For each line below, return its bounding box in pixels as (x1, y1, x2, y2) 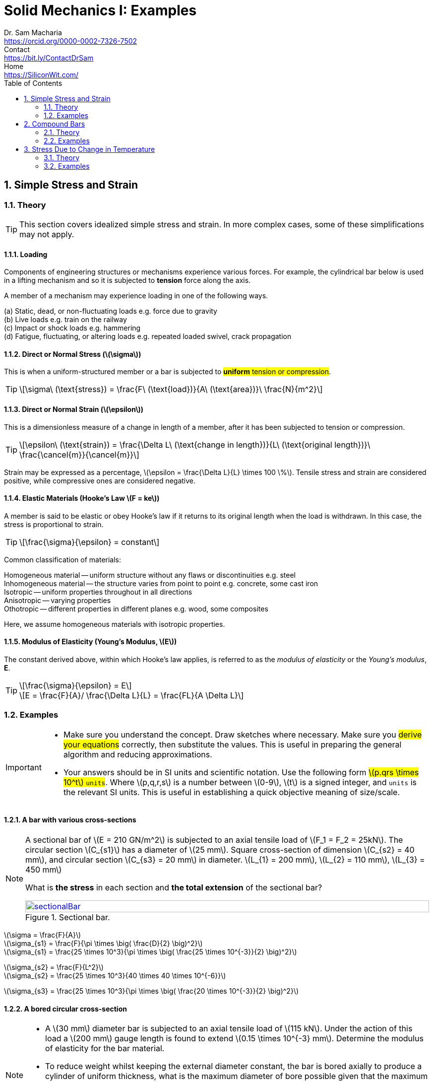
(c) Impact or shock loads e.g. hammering (4, 324, 141, 333)
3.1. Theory (44, 153, 80, 162)
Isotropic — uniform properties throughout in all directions (4, 587, 192, 596)
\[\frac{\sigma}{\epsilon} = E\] (19, 680, 132, 691)
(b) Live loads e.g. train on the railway (4, 315, 127, 324)
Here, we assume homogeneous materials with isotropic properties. (4, 619, 225, 628)
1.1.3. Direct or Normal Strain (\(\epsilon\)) (4, 405, 144, 414)
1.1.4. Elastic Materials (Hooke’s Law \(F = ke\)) (4, 494, 160, 503)
